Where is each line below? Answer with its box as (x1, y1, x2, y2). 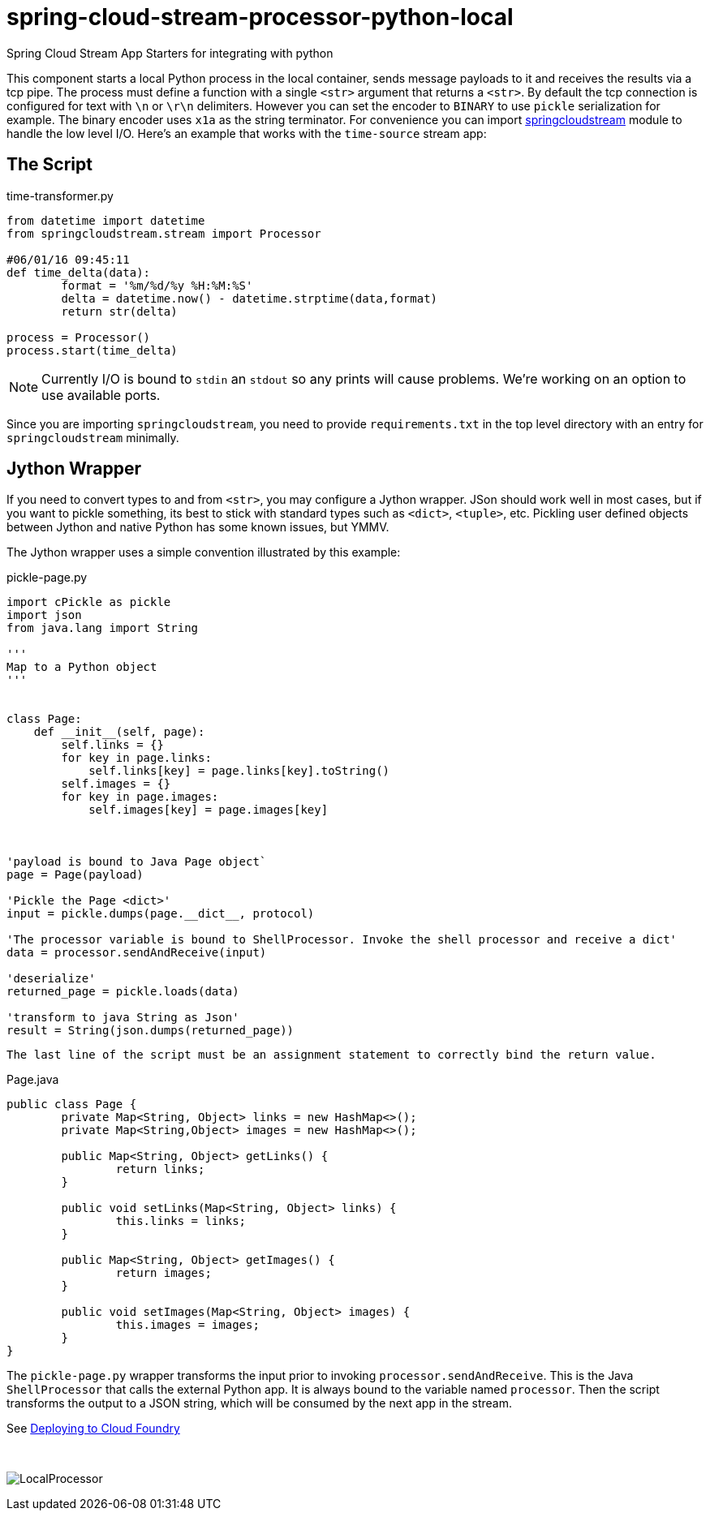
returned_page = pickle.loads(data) (6, 985, 239, 999)
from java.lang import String (6, 621, 199, 635)
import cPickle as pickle (6, 595, 171, 609)
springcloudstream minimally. (6, 430, 179, 445)
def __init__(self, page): (33, 725, 205, 739)
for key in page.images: (61, 790, 219, 804)
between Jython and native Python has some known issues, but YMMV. (6, 520, 389, 535)
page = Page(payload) (6, 868, 144, 882)
